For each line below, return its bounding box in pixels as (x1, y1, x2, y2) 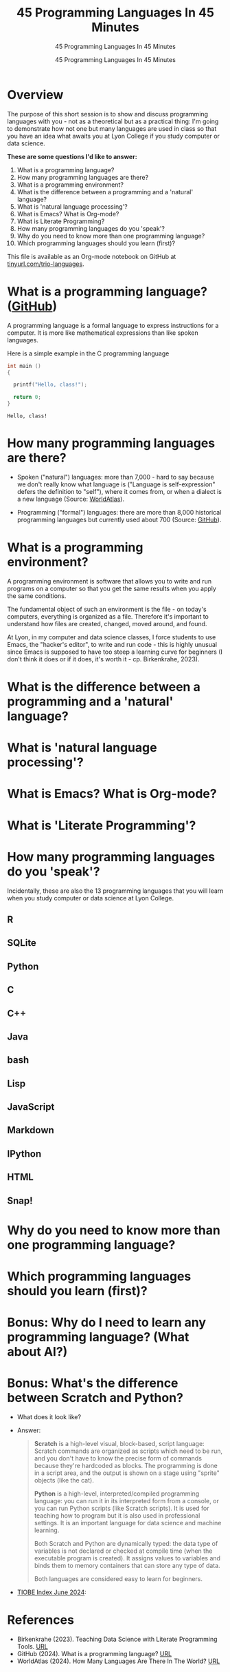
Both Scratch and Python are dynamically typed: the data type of (34, 1540, 218, 1548)
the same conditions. (7, 591, 67, 600)
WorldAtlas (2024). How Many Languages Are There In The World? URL (16, 1657, 220, 1665)
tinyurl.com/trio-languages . (7, 260, 84, 268)
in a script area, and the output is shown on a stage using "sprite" (34, 1469, 220, 1477)
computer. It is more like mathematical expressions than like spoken (7, 329, 199, 337)
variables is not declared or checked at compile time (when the (34, 1547, 213, 1555)
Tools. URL (16, 1642, 48, 1651)
